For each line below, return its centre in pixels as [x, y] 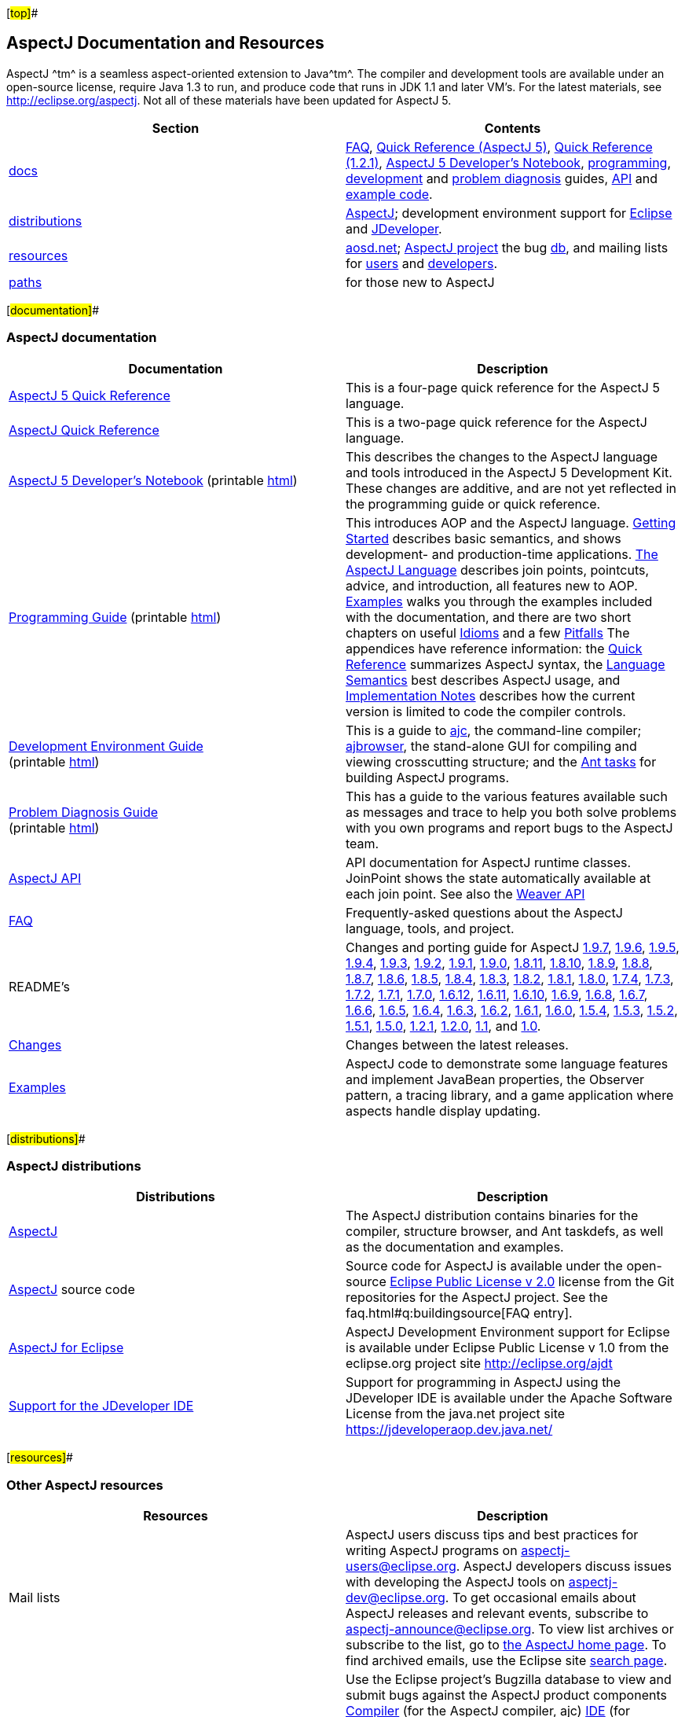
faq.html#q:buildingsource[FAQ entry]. [459, 1313]
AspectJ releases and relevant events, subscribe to [497, 1614]
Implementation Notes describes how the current [491, 695]
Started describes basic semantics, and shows [484, 538]
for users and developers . [422, 263]
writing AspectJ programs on [432, 1551]
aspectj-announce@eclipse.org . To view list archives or [510, 1629]
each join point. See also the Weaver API [465, 893]
